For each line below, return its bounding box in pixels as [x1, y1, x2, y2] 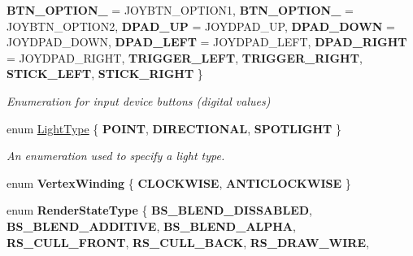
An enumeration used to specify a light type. [7, 147, 225, 164]
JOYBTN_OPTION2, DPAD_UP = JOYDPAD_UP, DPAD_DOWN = [7, 17, 395, 34]
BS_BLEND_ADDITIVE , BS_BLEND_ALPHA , [7, 217, 296, 234]
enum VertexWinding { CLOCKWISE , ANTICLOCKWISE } [7, 174, 351, 191]
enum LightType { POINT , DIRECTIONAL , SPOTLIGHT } [7, 119, 341, 137]
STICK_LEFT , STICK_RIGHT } [7, 65, 203, 82]
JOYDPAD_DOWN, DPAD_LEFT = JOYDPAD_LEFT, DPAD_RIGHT [7, 33, 407, 50]
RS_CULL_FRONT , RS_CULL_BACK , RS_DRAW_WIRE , [7, 233, 369, 250]
